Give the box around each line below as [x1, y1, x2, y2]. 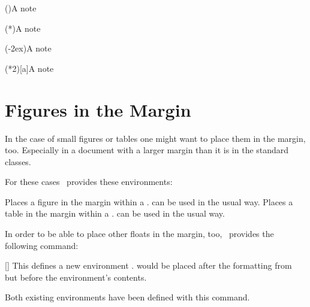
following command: [5, 239, 79, 251]
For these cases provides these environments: [5, 175, 173, 188]
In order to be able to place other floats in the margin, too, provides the [5, 227, 274, 240]
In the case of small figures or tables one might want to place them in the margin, [5, 132, 306, 144]
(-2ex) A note [5, 42, 52, 54]
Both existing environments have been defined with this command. [5, 291, 250, 303]
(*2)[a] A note [5, 62, 54, 74]
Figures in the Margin [5, 97, 191, 121]
